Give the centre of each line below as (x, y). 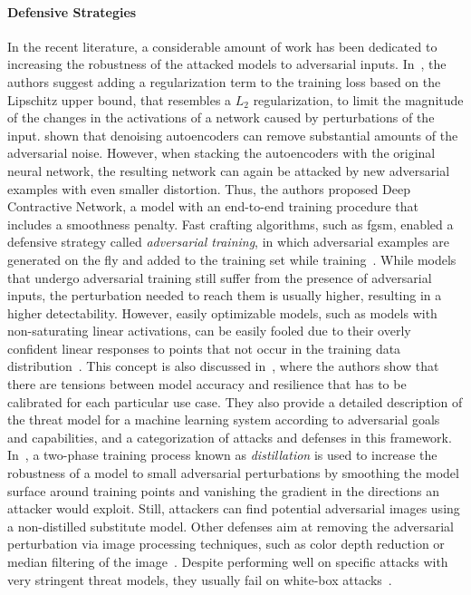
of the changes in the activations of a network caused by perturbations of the (221, 117)
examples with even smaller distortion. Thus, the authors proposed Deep (209, 188)
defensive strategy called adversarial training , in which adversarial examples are (229, 242)
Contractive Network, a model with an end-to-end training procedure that (213, 206)
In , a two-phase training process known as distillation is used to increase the (222, 455)
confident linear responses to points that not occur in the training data (204, 348)
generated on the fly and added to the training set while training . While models (232, 259)
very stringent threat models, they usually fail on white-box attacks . (200, 579)
